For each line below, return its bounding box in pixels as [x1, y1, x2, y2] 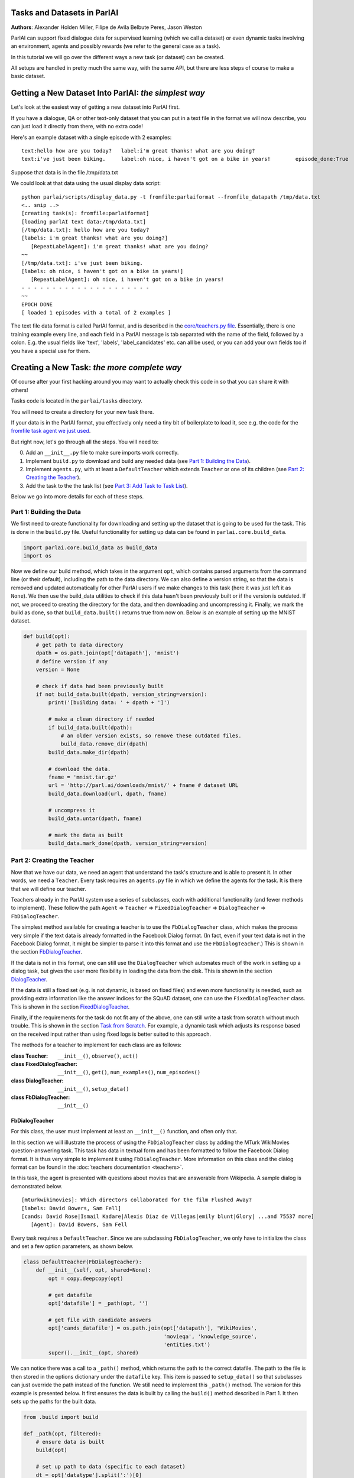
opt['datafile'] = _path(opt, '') [48, 1300, 148, 1307]
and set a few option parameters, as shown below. [11, 1243, 134, 1250]
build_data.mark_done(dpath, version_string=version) [48, 840, 207, 847]
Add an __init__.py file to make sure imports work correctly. [25, 449, 179, 456]
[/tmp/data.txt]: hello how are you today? [21, 226, 150, 234]
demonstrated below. [11, 1182, 63, 1189]
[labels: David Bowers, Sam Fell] [21, 1205, 121, 1211]
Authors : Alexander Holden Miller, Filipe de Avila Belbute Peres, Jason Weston [11, 24, 202, 31]
